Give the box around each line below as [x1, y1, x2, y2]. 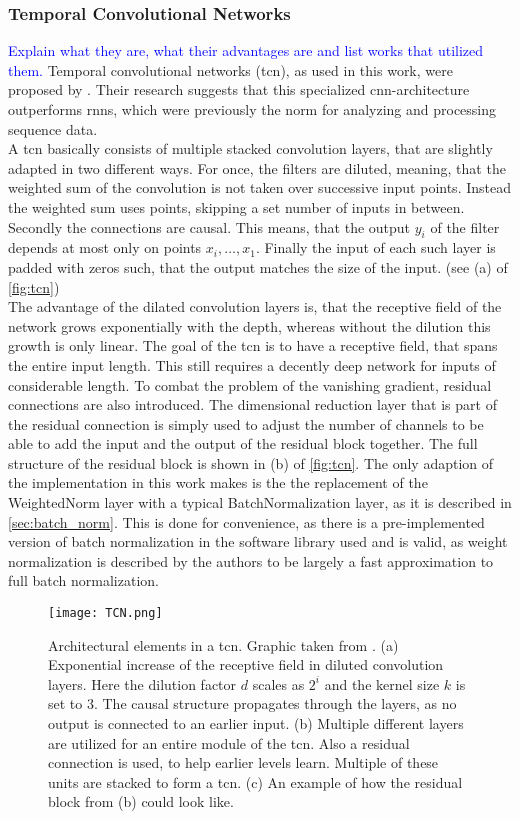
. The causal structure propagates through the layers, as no [93, 693, 457, 714]
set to [48, 693, 83, 714]
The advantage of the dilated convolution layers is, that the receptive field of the [8, 296, 502, 317]
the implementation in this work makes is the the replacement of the [8, 472, 428, 493]
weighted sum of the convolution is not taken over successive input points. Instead [8, 177, 511, 198]
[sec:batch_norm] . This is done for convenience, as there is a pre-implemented [8, 511, 485, 532]
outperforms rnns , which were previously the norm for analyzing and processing [8, 99, 497, 119]
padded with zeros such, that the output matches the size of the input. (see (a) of [8, 256, 508, 277]
